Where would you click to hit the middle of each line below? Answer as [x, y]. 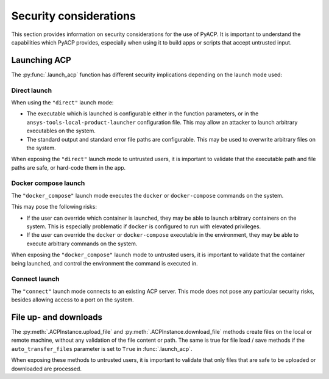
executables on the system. [61, 131]
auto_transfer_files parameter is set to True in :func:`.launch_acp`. [102, 348]
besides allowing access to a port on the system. [73, 300]
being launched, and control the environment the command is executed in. [104, 263]
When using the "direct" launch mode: [62, 102]
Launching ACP [41, 60]
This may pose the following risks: [54, 207]
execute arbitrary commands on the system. [82, 244]
